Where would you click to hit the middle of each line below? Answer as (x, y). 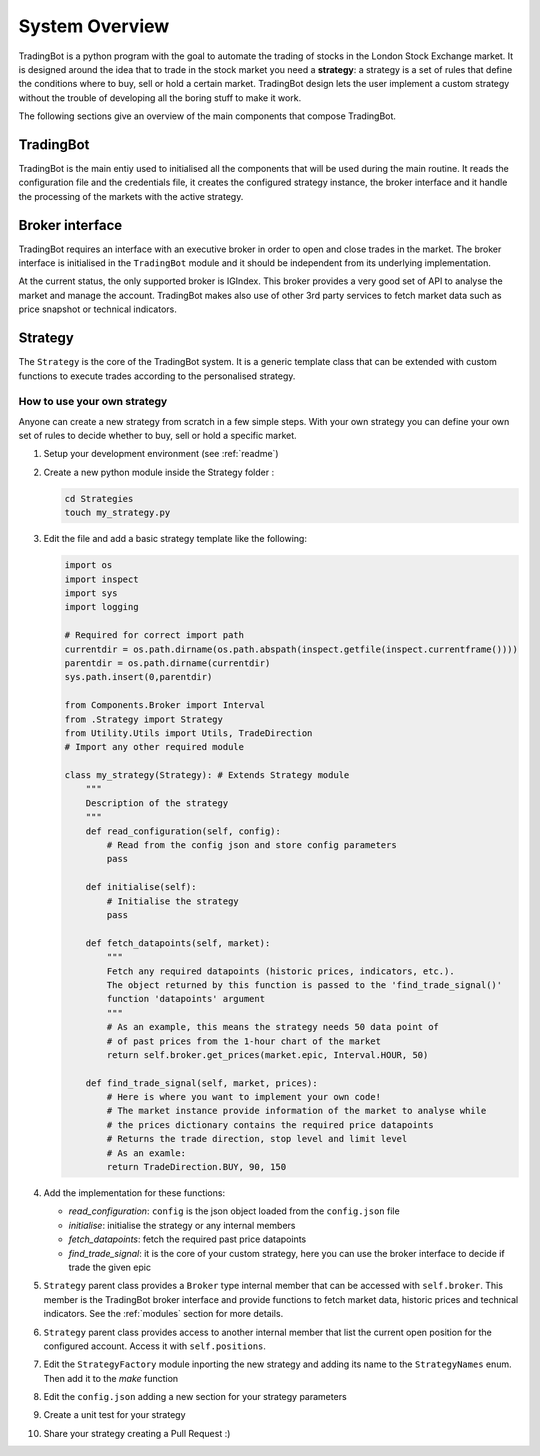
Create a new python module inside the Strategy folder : (159, 472)
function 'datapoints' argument (185, 999)
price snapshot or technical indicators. (97, 309)
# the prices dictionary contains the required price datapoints (270, 1124)
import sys (91, 593)
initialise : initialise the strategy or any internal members (182, 1225)
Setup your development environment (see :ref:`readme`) (161, 454)
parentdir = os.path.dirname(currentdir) (167, 663)
